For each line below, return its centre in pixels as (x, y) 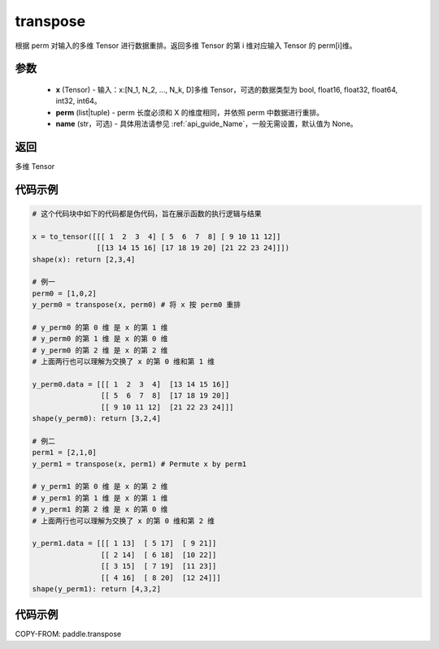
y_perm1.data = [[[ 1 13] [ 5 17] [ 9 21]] (124, 543)
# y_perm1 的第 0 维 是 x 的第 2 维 (100, 487)
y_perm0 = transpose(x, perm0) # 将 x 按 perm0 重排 (137, 305)
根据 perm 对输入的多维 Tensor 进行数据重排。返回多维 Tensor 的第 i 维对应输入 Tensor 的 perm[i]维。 (186, 45)
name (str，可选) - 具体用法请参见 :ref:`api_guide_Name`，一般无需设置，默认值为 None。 (206, 124)
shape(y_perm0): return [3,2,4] (97, 419)
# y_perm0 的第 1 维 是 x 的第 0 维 (100, 339)
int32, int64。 (78, 101)
